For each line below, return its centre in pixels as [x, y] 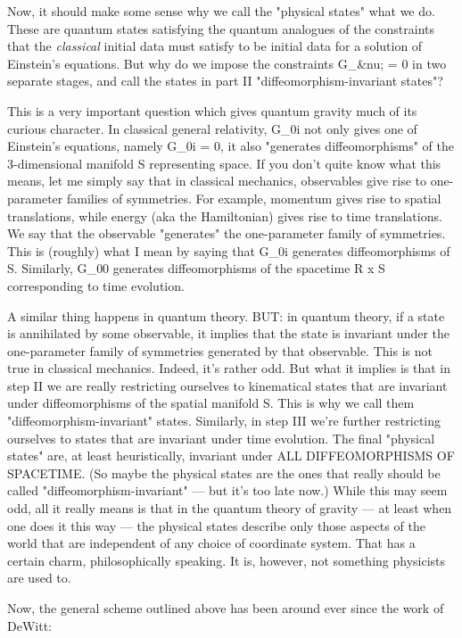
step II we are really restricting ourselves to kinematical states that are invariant [227, 385]
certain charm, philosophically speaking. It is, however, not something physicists [227, 560]
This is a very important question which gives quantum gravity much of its [212, 110]
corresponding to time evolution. [96, 285]
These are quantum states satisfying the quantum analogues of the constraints [221, 28]
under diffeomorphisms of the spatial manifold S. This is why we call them [211, 403]
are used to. [39, 578]
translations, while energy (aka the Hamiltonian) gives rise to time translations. [225, 215]
